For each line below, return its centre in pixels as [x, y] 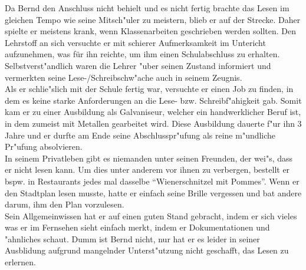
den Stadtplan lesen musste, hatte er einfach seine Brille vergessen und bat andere [153, 192]
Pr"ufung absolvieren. [44, 146]
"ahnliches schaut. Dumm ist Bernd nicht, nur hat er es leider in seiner [132, 238]
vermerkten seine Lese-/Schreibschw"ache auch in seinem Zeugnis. [124, 77]
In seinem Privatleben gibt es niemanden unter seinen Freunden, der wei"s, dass [149, 158]
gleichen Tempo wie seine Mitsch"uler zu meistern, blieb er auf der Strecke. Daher [153, 19]
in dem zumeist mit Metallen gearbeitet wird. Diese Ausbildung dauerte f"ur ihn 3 [153, 123]
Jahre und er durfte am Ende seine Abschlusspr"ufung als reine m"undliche [140, 135]
